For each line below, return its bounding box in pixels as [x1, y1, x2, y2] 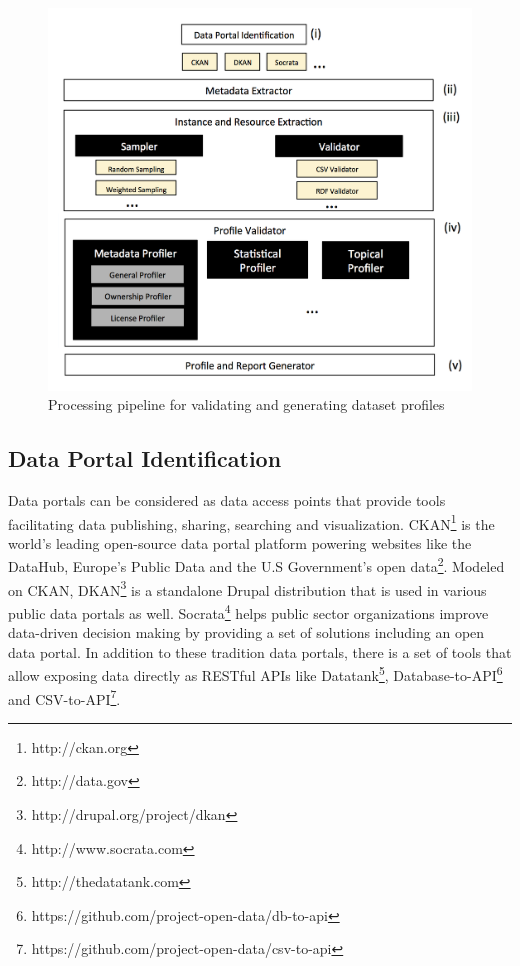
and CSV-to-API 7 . [8, 685, 121, 709]
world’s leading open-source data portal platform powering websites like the [8, 532, 472, 553]
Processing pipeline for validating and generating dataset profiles [48, 394, 445, 415]
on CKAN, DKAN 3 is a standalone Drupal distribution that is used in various [8, 576, 487, 600]
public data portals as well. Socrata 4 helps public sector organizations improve [8, 599, 489, 623]
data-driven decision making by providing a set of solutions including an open [8, 622, 485, 643]
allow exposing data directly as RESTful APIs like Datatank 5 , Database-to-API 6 [8, 662, 503, 685]
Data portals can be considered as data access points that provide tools [8, 489, 446, 510]
